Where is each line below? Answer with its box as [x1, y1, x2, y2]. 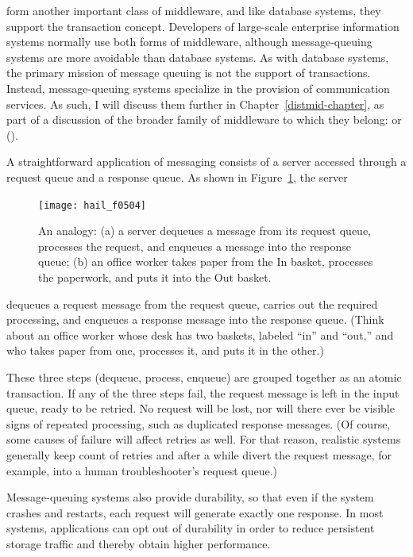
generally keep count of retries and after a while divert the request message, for [6, 446, 392, 463]
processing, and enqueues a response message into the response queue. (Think [6, 311, 384, 328]
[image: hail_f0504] [38, 199, 147, 211]
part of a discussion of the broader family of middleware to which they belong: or [6, 111, 402, 128]
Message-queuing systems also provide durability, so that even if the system [6, 489, 374, 505]
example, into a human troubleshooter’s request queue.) [6, 462, 278, 478]
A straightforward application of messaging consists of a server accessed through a [6, 153, 407, 170]
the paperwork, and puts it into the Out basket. [38, 268, 272, 285]
